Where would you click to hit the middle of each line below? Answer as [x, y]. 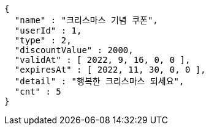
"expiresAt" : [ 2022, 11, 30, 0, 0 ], [110, 70]
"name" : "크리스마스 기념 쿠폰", [86, 20]
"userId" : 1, [48, 31]
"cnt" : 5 [38, 92]
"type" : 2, [43, 40]
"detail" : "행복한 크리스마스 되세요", [99, 81]
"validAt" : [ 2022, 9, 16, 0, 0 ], [102, 60]
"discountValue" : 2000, [74, 50]
